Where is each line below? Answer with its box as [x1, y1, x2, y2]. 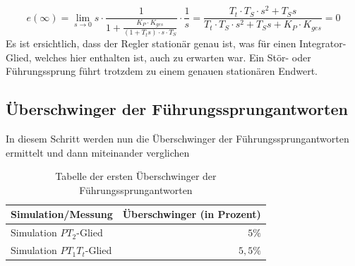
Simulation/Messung [11, 207, 113, 222]
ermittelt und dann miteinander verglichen [6, 145, 190, 159]
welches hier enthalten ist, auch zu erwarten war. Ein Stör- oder [35, 49, 311, 64]
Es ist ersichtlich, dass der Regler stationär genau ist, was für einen [6, 36, 296, 51]
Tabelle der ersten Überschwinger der [55, 169, 217, 183]
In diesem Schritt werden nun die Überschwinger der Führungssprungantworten [6, 131, 349, 145]
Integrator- [299, 36, 347, 51]
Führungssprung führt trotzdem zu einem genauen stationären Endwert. [6, 64, 318, 78]
